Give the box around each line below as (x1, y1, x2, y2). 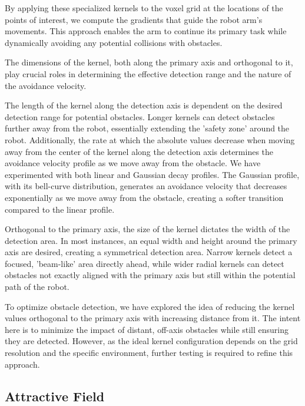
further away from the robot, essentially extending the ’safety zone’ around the (5, 122, 290, 134)
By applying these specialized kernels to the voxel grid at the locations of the (5, 2, 283, 14)
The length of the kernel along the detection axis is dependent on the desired (5, 99, 283, 111)
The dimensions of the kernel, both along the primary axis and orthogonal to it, (5, 56, 293, 68)
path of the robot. (5, 280, 69, 293)
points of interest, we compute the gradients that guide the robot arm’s (5, 13, 263, 25)
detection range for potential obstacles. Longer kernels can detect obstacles (5, 110, 275, 123)
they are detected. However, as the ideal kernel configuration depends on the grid (5, 335, 298, 347)
